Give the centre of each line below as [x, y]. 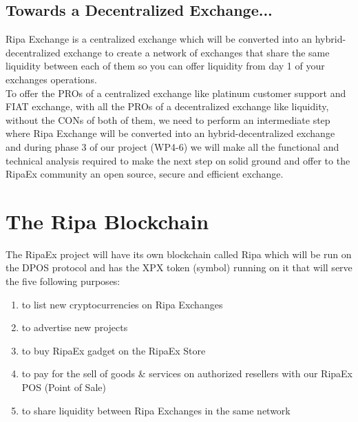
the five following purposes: [63, 281]
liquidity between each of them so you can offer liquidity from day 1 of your [165, 66]
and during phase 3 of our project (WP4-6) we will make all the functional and [172, 146]
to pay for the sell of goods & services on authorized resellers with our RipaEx [187, 373]
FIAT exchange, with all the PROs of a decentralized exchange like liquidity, [167, 106]
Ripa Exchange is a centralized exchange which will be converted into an [159, 39]
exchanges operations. [51, 79]
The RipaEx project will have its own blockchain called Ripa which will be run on [179, 254]
